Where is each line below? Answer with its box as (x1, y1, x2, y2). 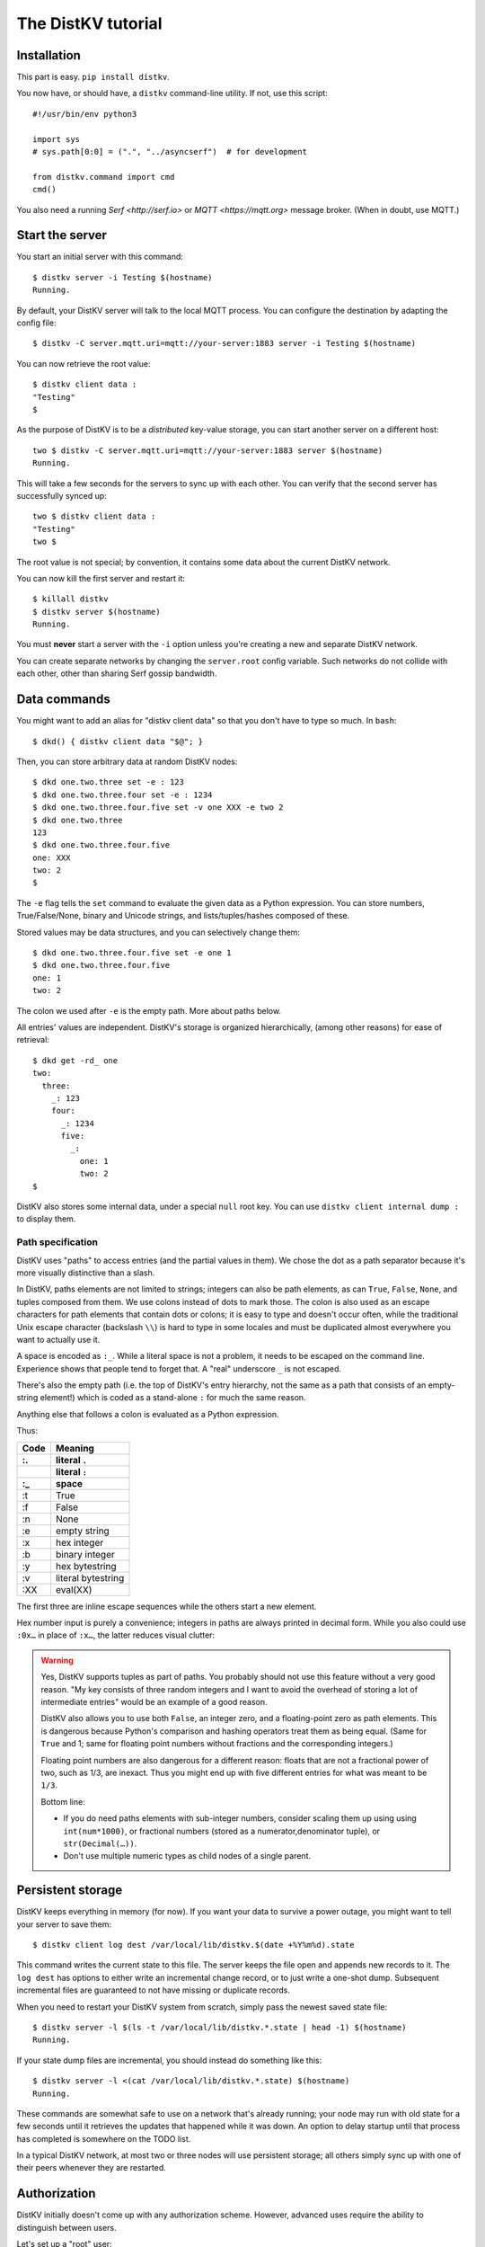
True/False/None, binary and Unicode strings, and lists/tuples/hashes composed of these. (16, 910, 350, 921)
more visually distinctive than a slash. (16, 1267, 155, 1278)
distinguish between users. (16, 2222, 117, 2233)
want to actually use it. (16, 1334, 101, 1345)
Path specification (16, 1236, 99, 1248)
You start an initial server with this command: (16, 252, 184, 262)
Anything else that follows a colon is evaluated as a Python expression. (16, 1408, 279, 1419)
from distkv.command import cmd (32, 172, 175, 182)
